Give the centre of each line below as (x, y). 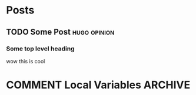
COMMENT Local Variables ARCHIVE (98, 85)
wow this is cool (26, 61)
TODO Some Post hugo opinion (60, 32)
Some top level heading (40, 49)
